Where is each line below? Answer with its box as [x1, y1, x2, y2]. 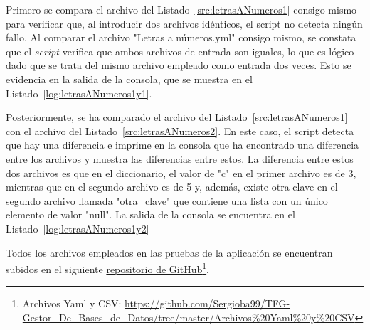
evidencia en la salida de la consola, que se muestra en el [6, 71, 253, 86]
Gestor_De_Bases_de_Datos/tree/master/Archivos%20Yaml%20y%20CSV [22, 309, 355, 324]
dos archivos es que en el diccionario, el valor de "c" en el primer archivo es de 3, [6, 165, 356, 180]
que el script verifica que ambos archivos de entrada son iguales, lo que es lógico [6, 43, 354, 58]
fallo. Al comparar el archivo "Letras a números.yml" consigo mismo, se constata [6, 30, 356, 45]
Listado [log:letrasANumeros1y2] [6, 220, 149, 235]
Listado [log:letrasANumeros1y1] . [6, 85, 152, 100]
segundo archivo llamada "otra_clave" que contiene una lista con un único [6, 193, 328, 208]
